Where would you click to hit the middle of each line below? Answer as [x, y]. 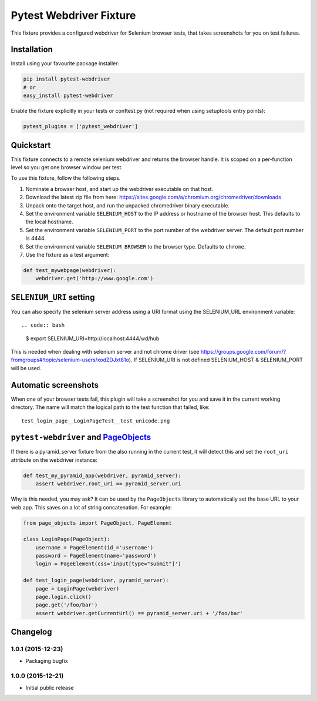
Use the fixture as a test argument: [68, 254]
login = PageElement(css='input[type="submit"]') [108, 564]
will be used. [26, 368]
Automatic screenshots [55, 385]
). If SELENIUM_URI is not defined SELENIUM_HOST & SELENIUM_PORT [216, 360]
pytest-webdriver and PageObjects [81, 437]
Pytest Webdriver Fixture [73, 15]
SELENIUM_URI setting [53, 297]
